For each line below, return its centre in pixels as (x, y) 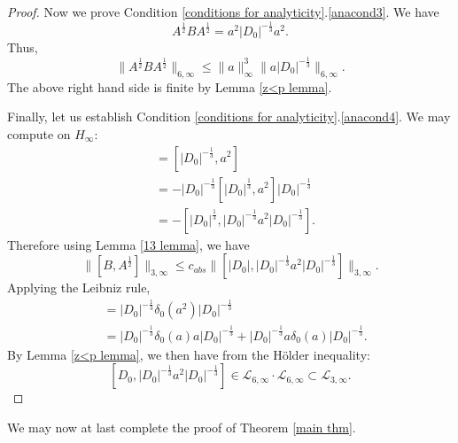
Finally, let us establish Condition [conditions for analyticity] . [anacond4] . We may (229, 117)
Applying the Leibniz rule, (79, 288)
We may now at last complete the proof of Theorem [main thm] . (182, 427)
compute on (39, 133)
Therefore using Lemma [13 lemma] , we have (128, 244)
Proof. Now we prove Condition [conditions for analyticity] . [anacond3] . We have (223, 12)
